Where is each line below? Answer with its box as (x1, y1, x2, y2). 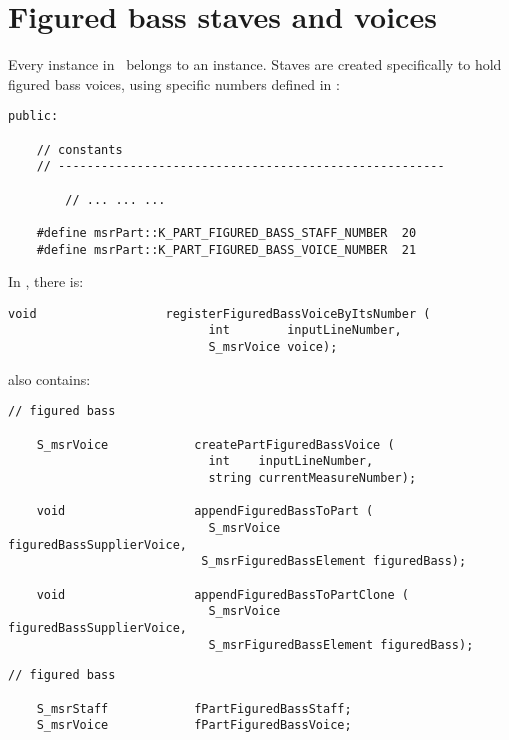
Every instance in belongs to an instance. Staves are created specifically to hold (8, 54, 502, 75)
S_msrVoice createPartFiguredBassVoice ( (36, 437, 395, 452)
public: (8, 109, 59, 124)
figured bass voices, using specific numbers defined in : (8, 73, 340, 94)
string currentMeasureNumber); (208, 471, 417, 485)
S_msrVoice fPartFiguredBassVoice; (36, 718, 352, 733)
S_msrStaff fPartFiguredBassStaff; (36, 701, 352, 716)
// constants (36, 142, 123, 157)
